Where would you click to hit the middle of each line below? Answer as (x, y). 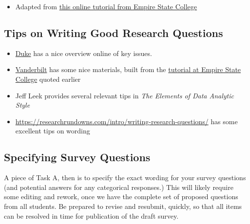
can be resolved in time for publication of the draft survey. (91, 215)
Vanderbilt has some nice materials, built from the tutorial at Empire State (128, 69)
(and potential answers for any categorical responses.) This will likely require (119, 187)
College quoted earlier (48, 79)
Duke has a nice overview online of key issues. (84, 53)
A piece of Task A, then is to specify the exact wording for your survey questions (125, 177)
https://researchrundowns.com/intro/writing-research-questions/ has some (126, 121)
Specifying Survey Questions (77, 157)
